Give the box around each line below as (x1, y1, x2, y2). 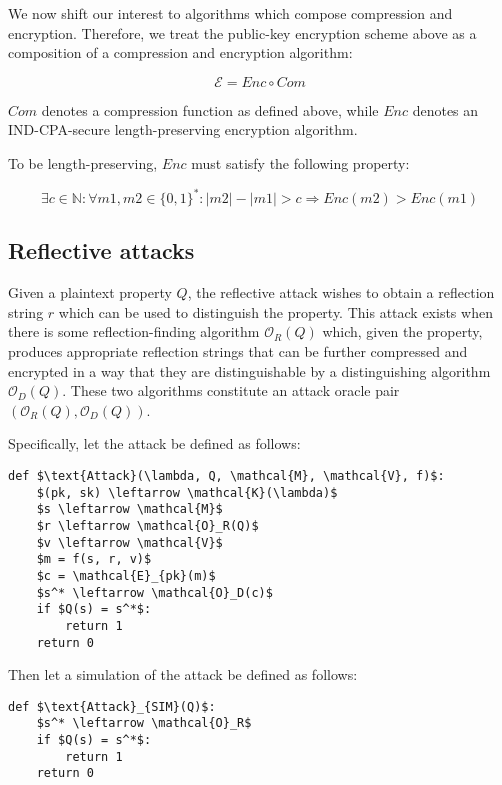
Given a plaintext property (8, 282, 172, 303)
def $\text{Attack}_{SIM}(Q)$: (8, 699, 216, 714)
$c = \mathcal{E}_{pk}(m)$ (36, 568, 216, 583)
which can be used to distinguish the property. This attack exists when (58, 301, 493, 322)
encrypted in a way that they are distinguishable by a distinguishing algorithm (8, 360, 491, 381)
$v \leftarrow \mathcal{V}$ (36, 535, 223, 550)
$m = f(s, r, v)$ (36, 552, 152, 567)
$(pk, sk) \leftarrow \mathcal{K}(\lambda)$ (36, 485, 338, 500)
